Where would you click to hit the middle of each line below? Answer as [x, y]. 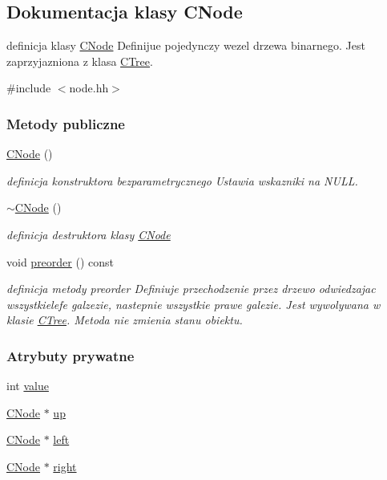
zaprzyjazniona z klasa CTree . [80, 61]
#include [29, 88]
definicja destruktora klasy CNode [89, 234]
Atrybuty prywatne [71, 355]
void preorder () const [60, 261]
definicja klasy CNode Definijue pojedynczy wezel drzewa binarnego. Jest [186, 45]
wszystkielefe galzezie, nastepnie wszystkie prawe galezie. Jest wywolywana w [193, 304]
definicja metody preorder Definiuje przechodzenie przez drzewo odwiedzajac [191, 289]
